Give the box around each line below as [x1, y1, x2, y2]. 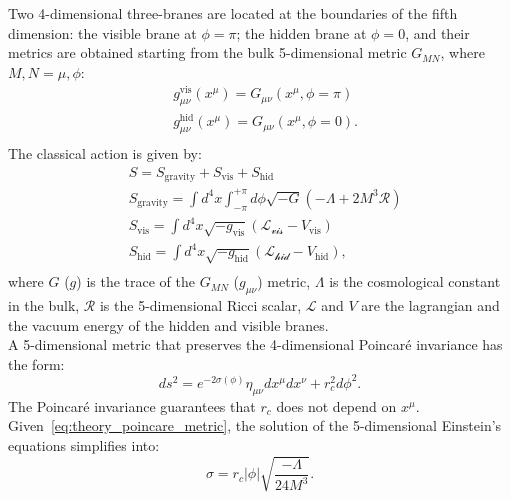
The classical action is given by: [8, 143, 202, 164]
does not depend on [276, 395, 397, 416]
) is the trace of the [76, 271, 196, 292]
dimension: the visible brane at [8, 22, 197, 43]
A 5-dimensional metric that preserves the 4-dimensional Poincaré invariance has [8, 334, 503, 355]
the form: [8, 353, 65, 374]
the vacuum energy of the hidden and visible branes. [8, 314, 329, 335]
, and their [405, 22, 470, 43]
